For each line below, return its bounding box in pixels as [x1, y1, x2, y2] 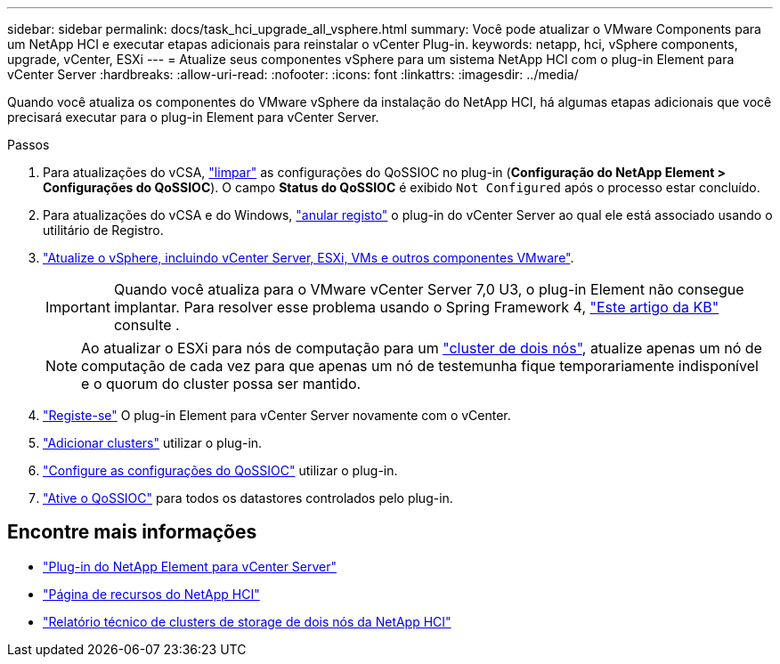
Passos [7, 137, 50, 152]
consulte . [113, 316, 180, 334]
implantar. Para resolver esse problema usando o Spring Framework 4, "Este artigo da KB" [113, 298, 719, 316]
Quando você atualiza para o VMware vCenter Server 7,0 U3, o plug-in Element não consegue [113, 280, 744, 298]
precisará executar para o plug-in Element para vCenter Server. [7, 109, 379, 125]
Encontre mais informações [7, 521, 257, 544]
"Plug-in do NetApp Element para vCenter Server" [43, 558, 337, 574]
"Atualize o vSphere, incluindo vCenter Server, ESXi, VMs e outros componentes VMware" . [43, 250, 574, 265]
